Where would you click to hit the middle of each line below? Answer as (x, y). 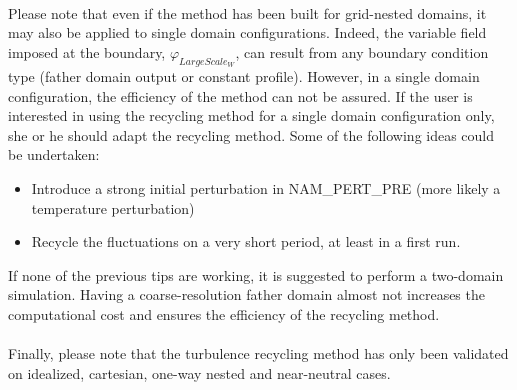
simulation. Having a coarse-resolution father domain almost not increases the (246, 294)
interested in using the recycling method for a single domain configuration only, (251, 115)
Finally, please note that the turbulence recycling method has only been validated (258, 353)
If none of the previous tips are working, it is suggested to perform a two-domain (256, 274)
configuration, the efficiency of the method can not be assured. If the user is (240, 95)
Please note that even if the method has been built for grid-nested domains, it (247, 12)
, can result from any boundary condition (362, 51)
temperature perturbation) (113, 207)
